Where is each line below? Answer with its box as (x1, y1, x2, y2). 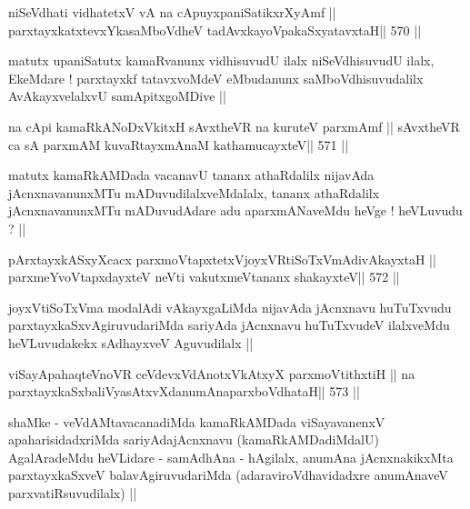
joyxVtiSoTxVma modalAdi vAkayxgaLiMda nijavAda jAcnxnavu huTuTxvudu (8, 297, 452, 316)
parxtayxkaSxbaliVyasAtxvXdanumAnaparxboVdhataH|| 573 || (8, 382, 360, 401)
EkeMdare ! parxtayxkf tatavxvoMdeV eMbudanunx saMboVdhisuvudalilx (8, 68, 424, 87)
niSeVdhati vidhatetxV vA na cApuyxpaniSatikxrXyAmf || (8, 3, 336, 21)
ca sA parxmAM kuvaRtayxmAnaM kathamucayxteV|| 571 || (8, 135, 349, 154)
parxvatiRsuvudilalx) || (8, 484, 137, 503)
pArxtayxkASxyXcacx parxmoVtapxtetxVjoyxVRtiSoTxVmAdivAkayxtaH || (8, 249, 436, 268)
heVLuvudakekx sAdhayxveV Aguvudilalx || (8, 333, 254, 352)
